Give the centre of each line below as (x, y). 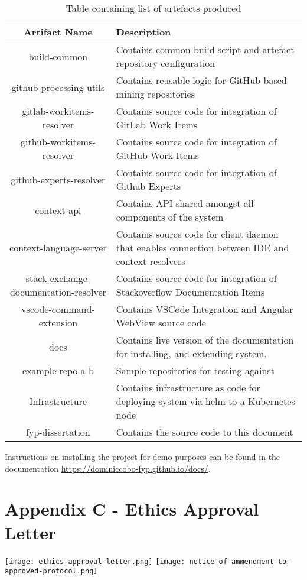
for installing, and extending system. (191, 353)
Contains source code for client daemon (197, 234)
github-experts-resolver (58, 179)
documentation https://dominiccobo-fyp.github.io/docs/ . (108, 468)
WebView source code (161, 323)
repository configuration (166, 63)
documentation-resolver (58, 292)
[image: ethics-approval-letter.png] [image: (95, 561)
